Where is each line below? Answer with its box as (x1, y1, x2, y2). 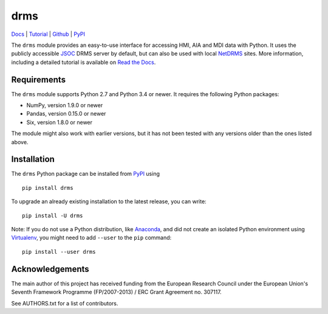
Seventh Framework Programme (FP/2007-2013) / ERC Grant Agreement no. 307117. (11, 288, 222, 296)
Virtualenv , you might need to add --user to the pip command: (11, 234, 172, 242)
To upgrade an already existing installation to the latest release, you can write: (11, 198, 207, 205)
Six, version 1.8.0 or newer (26, 119, 93, 126)
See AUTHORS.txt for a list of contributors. (11, 299, 118, 307)
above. (11, 138, 29, 145)
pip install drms (22, 184, 73, 191)
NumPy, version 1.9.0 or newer (26, 102, 103, 109)
